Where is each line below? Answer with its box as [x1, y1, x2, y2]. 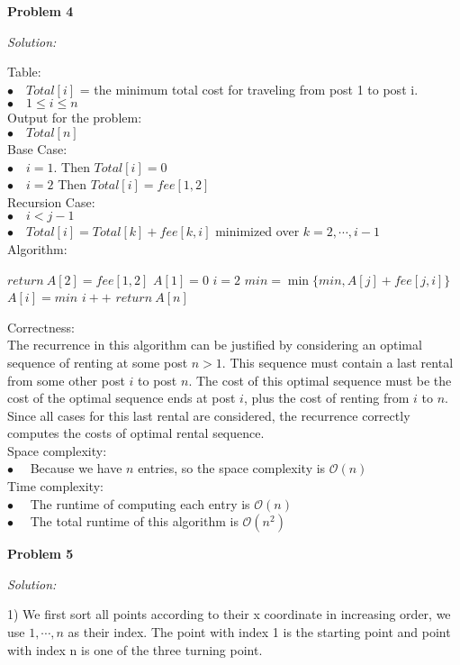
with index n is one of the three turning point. [7, 640, 263, 659]
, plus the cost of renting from [243, 388, 410, 407]
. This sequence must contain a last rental [221, 352, 454, 371]
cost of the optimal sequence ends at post [7, 388, 236, 407]
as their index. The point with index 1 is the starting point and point [68, 623, 451, 642]
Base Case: [7, 139, 68, 158]
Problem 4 [7, 2, 74, 20]
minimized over [215, 222, 300, 241]
